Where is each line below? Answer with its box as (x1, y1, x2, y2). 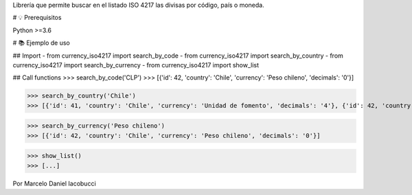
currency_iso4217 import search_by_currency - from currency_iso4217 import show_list (12, 60, 260, 69)
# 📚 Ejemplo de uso (12, 38, 70, 47)
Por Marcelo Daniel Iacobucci (12, 179, 96, 187)
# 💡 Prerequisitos (12, 14, 62, 22)
